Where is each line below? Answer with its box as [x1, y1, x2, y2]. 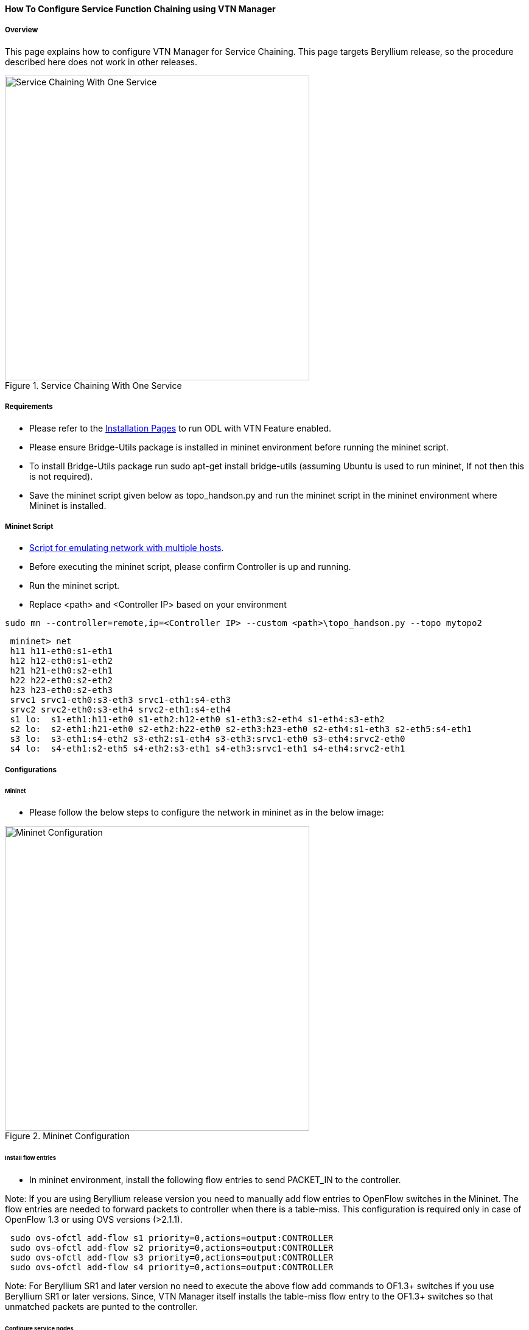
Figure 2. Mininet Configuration [5, 1131, 130, 1142]
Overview [5, 26, 38, 35]
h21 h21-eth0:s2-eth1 [10, 666, 113, 676]
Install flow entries [5, 1154, 57, 1162]
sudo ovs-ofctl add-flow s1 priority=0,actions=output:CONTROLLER [10, 1233, 334, 1243]
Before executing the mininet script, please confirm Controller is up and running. [29, 561, 351, 572]
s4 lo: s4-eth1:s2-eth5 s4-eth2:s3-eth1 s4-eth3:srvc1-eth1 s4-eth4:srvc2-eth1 [10, 744, 405, 754]
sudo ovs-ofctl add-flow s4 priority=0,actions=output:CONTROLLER [10, 1262, 334, 1273]
